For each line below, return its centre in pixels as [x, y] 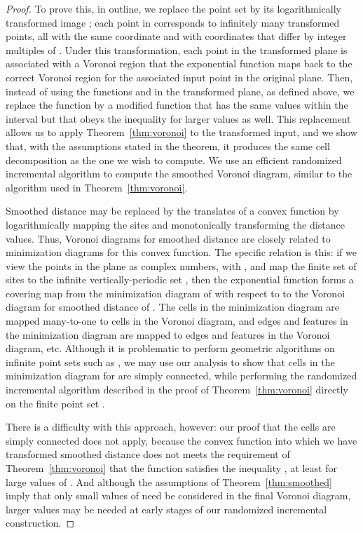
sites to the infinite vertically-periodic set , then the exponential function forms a [180, 279]
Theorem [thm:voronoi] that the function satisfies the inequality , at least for [171, 468]
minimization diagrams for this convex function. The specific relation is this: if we [181, 252]
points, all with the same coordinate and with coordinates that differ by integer [176, 36]
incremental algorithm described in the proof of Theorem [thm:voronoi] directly [177, 390]
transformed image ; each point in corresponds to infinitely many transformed [173, 22]
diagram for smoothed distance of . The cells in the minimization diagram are [172, 307]
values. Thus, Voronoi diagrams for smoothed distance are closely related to [168, 238]
